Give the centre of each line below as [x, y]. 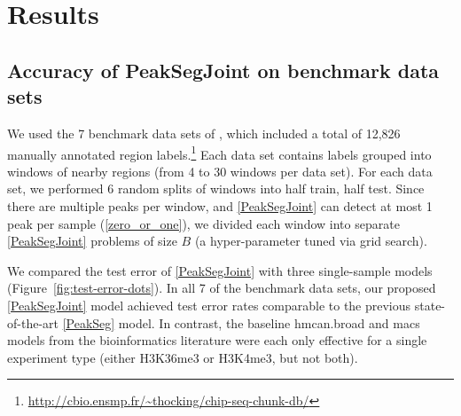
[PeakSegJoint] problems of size [92, 241]
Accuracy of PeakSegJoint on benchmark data [223, 70]
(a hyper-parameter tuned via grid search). [311, 241]
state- [430, 305]
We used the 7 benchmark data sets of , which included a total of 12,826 [204, 133]
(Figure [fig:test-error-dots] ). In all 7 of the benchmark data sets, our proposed [222, 288]
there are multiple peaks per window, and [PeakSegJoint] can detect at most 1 [220, 206]
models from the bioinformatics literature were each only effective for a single [217, 340]
